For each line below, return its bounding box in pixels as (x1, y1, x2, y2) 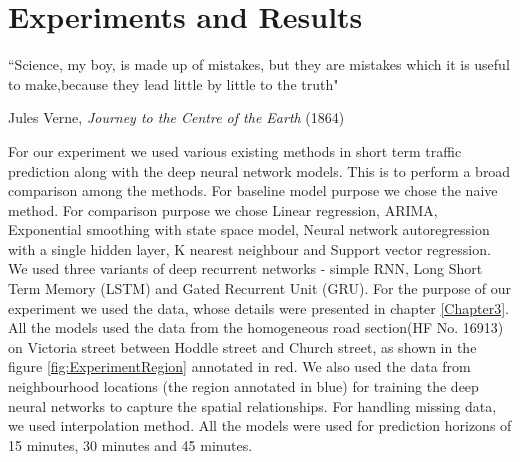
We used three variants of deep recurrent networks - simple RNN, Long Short (8, 258, 483, 279)
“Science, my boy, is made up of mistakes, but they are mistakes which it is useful (8, 54, 510, 75)
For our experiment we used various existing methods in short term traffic (8, 140, 462, 161)
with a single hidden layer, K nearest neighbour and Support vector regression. (8, 238, 491, 259)
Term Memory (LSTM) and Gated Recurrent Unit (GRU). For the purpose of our (8, 278, 512, 299)
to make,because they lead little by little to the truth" (8, 73, 339, 94)
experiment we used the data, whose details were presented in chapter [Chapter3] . (8, 297, 509, 318)
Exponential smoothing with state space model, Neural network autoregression (8, 219, 490, 240)
